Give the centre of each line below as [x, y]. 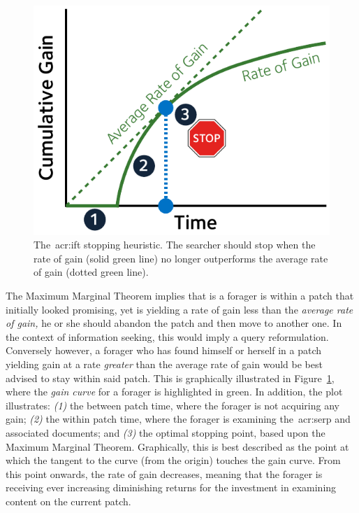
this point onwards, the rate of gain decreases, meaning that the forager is [164, 473]
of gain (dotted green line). [91, 272]
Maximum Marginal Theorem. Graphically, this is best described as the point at [177, 446]
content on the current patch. [68, 501]
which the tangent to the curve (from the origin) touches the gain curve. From [173, 460]
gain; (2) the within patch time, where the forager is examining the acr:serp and [178, 419]
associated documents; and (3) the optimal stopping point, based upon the [166, 433]
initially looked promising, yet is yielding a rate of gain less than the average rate [179, 309]
